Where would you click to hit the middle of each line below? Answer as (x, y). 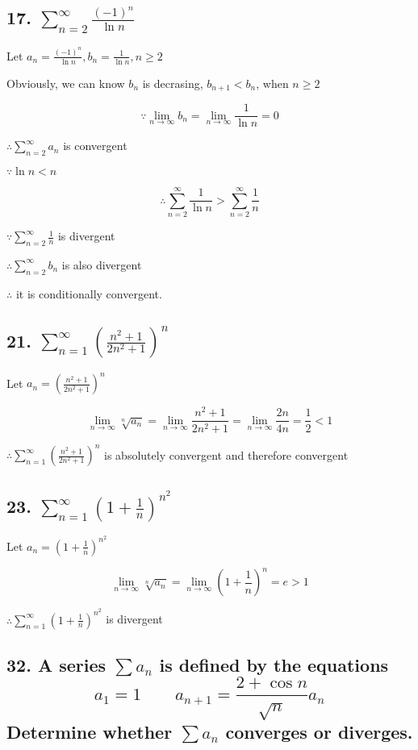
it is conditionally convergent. (89, 293)
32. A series (56, 664)
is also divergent (102, 264)
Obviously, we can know (66, 83)
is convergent (95, 146)
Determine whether (90, 732)
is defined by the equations (274, 664)
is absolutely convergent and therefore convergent (226, 454)
